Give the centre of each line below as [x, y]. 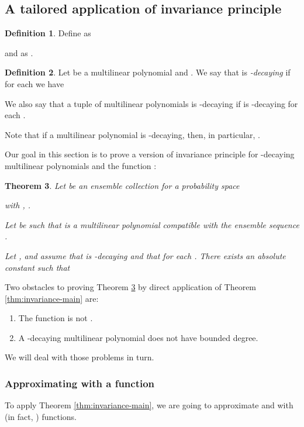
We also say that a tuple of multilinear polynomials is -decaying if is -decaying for [151, 103]
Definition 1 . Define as [48, 33]
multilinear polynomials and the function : [81, 165]
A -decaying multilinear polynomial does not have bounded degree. [138, 337]
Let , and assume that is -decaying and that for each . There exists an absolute [145, 255]
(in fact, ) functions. [41, 416]
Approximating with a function [80, 383]
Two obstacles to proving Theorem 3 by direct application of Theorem [131, 287]
